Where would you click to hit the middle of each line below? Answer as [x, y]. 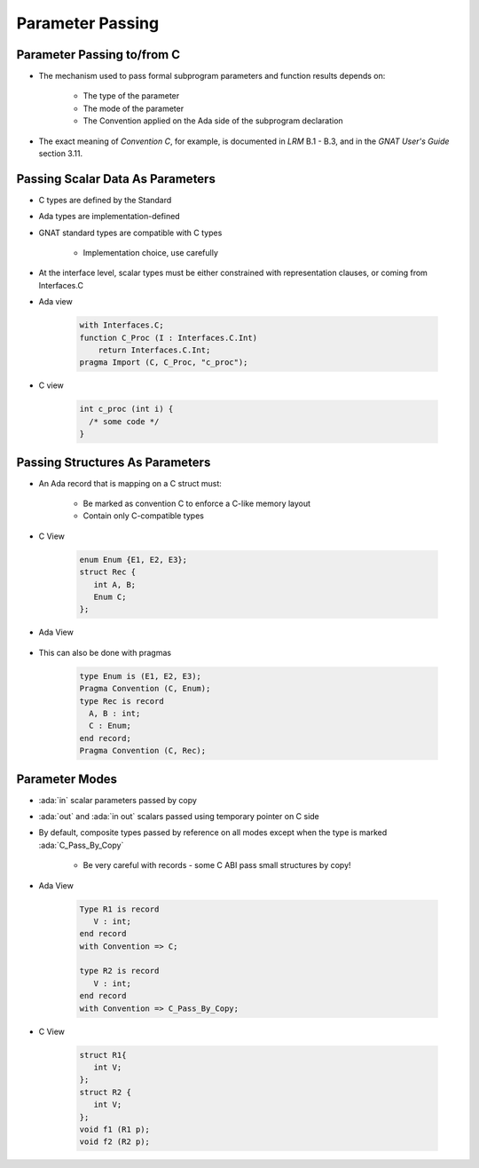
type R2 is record [119, 971]
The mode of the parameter [133, 108]
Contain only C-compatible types [143, 516]
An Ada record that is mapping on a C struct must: [130, 483]
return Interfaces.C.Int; [154, 350]
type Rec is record [122, 701]
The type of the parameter [131, 96]
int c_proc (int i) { [126, 409]
